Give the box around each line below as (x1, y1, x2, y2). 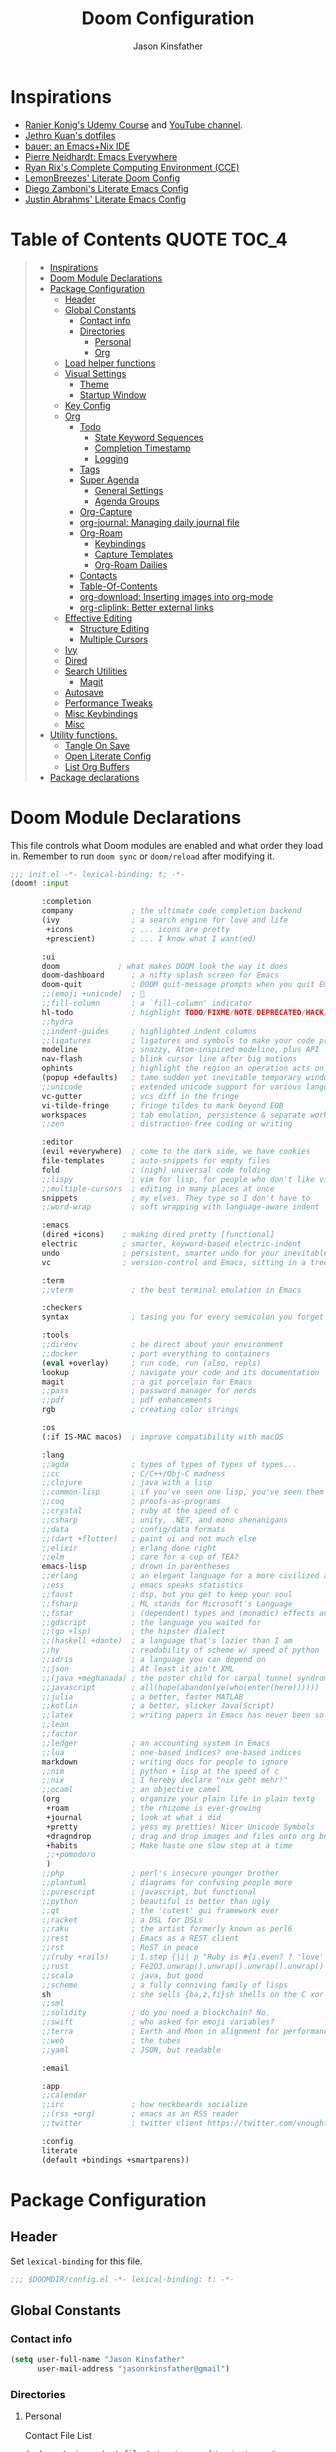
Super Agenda (79, 473, 140, 486)
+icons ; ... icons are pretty (46, 924, 230, 934)
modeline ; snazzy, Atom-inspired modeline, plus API (41, 1045, 320, 1055)
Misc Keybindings (64, 707, 138, 719)
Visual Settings (64, 367, 127, 379)
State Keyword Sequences (94, 431, 204, 443)
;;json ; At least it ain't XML (41, 1663, 235, 1674)
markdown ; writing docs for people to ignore (41, 1757, 288, 1767)
